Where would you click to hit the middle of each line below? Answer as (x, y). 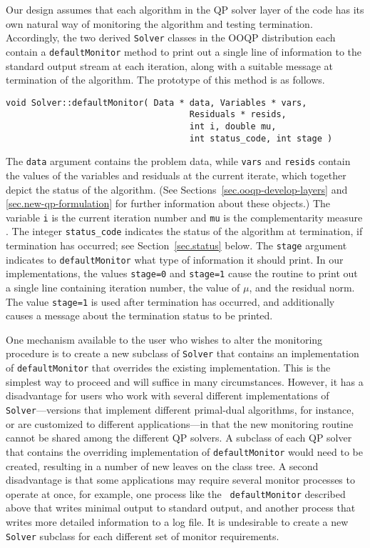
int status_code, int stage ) (261, 138)
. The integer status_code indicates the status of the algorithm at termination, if (184, 231)
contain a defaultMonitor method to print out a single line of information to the (184, 51)
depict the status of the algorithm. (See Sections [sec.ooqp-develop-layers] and (177, 189)
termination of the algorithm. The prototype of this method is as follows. (165, 80)
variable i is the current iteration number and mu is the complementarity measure (184, 217)
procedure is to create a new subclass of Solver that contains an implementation (183, 353)
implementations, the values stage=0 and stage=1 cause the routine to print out (182, 273)
